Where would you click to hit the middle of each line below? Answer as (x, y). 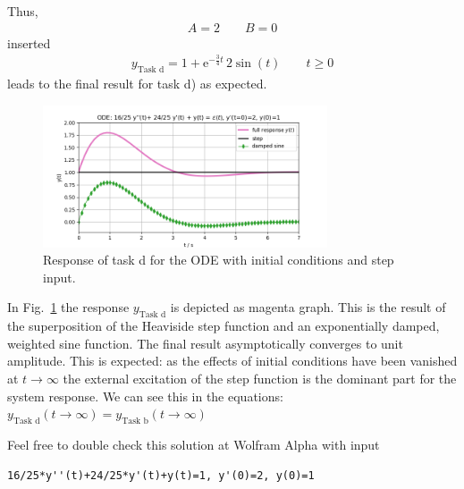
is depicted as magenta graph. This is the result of (308, 307)
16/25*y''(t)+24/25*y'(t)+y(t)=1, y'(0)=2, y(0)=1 (161, 475)
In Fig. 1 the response (68, 307)
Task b (135, 421)
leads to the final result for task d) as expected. (137, 83)
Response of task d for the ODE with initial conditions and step (219, 260)
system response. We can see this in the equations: (145, 396)
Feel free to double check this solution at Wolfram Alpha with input (194, 444)
